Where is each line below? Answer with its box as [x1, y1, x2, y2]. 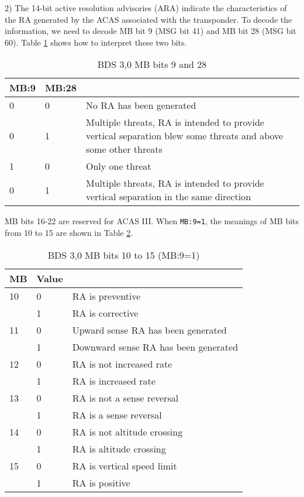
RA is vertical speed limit [72, 458, 177, 472]
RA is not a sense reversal [72, 390, 179, 405]
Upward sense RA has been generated [72, 323, 227, 337]
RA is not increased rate [72, 357, 172, 371]
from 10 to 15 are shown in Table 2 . [5, 227, 133, 239]
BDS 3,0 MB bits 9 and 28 [97, 57, 207, 71]
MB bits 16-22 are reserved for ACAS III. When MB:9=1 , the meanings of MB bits [5, 215, 299, 227]
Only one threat [85, 159, 151, 173]
